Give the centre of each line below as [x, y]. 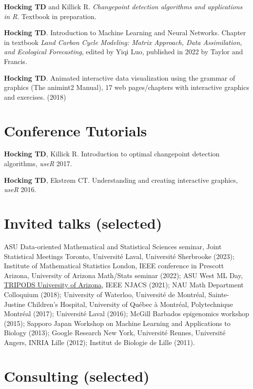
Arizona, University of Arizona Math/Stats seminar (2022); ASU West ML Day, [124, 275]
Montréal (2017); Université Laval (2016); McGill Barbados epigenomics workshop [127, 313]
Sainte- [219, 294]
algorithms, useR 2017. [38, 163]
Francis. [16, 61]
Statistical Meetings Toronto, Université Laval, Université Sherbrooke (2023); [119, 256]
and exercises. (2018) [35, 97]
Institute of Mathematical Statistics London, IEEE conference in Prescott [114, 266]
